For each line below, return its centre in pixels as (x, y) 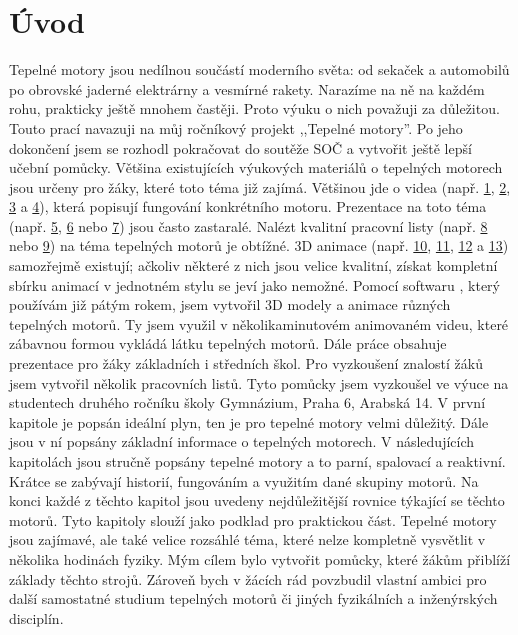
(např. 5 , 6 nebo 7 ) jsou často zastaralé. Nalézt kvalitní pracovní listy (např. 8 (248, 225)
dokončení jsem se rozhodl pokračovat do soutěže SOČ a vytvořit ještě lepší (240, 147)
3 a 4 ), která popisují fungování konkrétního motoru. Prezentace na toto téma (248, 206)
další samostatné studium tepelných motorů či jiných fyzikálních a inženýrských (253, 598)
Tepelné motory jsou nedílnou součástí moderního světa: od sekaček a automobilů (259, 69)
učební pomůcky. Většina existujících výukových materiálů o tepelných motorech (256, 167)
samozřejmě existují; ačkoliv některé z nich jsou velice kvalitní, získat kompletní (253, 265)
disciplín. (36, 617)
